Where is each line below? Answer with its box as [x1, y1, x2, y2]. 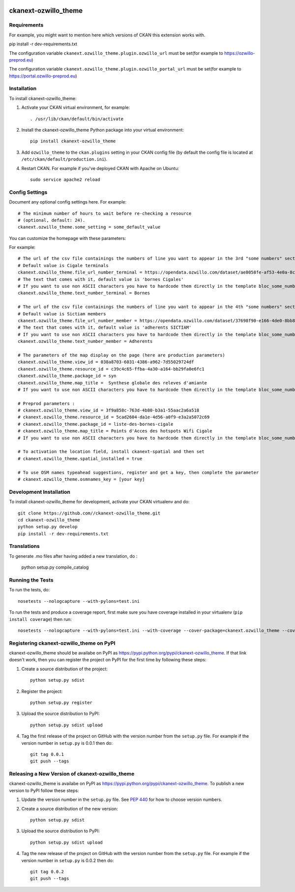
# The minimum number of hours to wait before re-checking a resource [18, 210, 192, 216]
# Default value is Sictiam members [18, 311, 106, 316]
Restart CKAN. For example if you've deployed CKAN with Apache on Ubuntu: [21, 165, 179, 171]
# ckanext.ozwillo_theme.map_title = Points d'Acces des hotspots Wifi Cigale [18, 428, 212, 434]
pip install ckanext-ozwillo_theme [30, 138, 116, 144]
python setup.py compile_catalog [21, 564, 89, 570]
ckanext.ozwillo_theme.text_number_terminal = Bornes [18, 290, 150, 296]
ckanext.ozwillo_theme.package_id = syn [18, 373, 117, 379]
